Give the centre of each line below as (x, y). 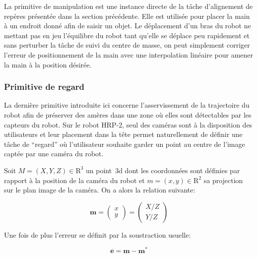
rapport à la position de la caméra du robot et (74, 180)
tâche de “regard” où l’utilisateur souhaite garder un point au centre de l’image (125, 144)
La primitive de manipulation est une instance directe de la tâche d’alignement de (128, 6)
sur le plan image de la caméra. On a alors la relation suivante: (100, 190)
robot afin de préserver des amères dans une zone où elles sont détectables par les (128, 114)
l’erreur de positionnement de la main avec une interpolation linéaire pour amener (129, 54)
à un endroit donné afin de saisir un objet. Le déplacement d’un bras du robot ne (128, 26)
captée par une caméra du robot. (54, 154)
